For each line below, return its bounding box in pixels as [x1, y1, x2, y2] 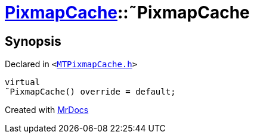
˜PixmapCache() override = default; [5, 87, 176, 97]
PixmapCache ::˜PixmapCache [5, 2, 250, 23]
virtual [5, 77, 41, 87]
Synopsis [5, 33, 61, 49]
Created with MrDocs [5, 105, 89, 115]
